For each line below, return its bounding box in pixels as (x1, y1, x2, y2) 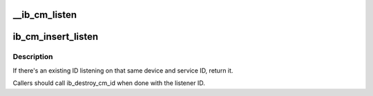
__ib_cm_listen (12, 9, 77, 21)
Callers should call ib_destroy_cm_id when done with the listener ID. (12, 79, 205, 87)
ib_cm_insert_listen (12, 31, 99, 43)
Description (12, 52, 53, 62)
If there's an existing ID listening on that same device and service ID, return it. (12, 66, 233, 75)
